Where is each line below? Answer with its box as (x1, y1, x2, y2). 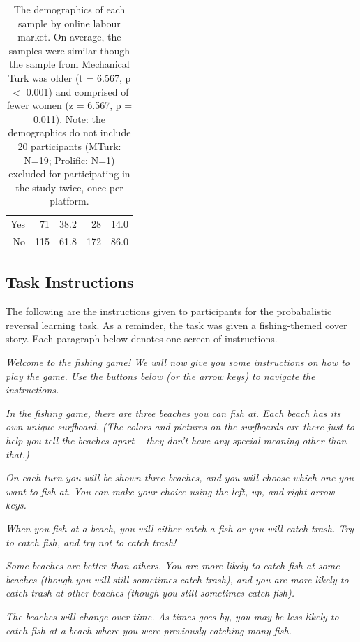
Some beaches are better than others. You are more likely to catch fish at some (6, 558, 340, 573)
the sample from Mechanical (9, 57, 130, 71)
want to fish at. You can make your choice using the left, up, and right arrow (6, 483, 335, 498)
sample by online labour (18, 15, 121, 30)
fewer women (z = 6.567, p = (6, 98, 133, 112)
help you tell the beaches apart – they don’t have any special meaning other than (6, 433, 347, 448)
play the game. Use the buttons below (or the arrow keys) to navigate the (6, 368, 315, 383)
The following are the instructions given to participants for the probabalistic (6, 304, 332, 319)
